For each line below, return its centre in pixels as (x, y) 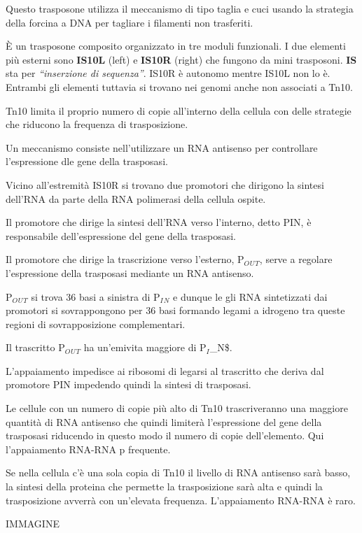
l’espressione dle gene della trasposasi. (87, 161)
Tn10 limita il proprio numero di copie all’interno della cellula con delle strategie (179, 110)
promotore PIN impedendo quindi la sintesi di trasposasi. (128, 384)
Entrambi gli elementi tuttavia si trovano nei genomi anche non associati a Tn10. (179, 86)
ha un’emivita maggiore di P (145, 347)
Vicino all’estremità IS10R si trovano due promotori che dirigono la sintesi (165, 184)
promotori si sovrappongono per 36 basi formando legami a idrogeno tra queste (175, 310)
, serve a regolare (296, 259)
